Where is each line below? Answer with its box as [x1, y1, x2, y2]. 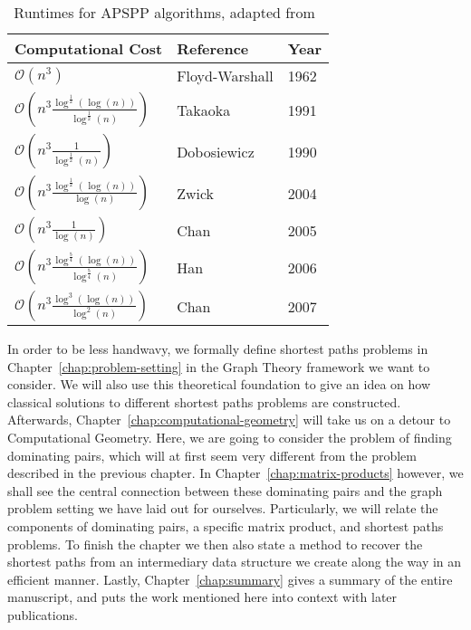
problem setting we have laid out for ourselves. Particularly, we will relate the [7, 499, 438, 518]
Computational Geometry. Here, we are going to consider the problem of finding [7, 427, 452, 446]
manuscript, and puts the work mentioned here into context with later [7, 587, 398, 606]
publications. [7, 605, 78, 624]
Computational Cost [14, 38, 163, 59]
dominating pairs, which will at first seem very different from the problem [7, 445, 417, 464]
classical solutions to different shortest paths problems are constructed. [7, 392, 401, 411]
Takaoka [177, 99, 231, 120]
